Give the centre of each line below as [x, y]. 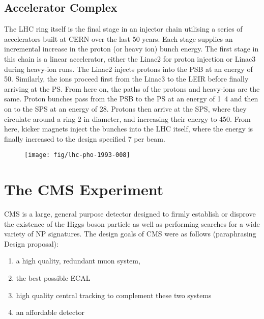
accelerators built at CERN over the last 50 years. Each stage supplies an [119, 38]
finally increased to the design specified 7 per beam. [85, 138]
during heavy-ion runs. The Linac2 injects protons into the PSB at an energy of [128, 69]
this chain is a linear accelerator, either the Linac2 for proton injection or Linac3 [130, 58]
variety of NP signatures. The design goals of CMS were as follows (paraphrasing [130, 234]
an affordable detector [50, 312]
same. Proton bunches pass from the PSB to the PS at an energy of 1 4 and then [131, 99]
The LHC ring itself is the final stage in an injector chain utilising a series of [123, 29]
